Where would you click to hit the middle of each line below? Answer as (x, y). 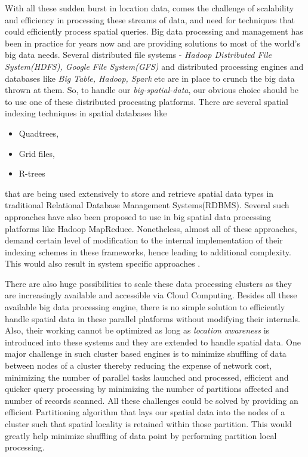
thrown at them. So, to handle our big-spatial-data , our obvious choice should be (152, 90)
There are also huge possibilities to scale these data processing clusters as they (148, 283)
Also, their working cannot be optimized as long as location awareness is (137, 330)
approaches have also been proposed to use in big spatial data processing (138, 216)
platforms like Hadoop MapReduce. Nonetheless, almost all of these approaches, (151, 228)
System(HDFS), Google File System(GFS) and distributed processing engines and (154, 66)
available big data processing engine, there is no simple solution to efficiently (145, 307)
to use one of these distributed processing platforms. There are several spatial (147, 101)
